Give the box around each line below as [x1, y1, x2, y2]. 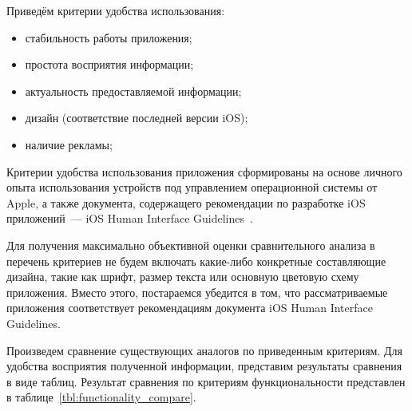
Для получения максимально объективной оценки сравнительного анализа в [6, 236, 375, 253]
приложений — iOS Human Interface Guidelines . [6, 210, 253, 227]
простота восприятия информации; [25, 56, 194, 73]
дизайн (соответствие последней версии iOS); [25, 109, 248, 126]
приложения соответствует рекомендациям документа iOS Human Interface [6, 299, 373, 316]
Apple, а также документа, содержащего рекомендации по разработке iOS [6, 194, 366, 211]
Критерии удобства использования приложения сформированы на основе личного [6, 163, 402, 180]
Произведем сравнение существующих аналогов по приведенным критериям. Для [6, 342, 402, 358]
